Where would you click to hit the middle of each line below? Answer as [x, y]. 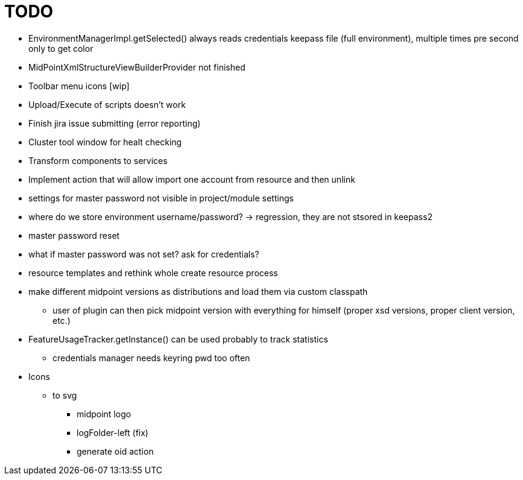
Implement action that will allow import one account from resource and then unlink [192, 179]
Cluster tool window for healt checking [105, 142]
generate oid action [115, 451]
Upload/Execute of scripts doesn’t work [107, 104]
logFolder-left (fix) [113, 432]
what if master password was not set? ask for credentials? [144, 254]
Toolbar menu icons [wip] [79, 86]
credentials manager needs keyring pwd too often [151, 358]
